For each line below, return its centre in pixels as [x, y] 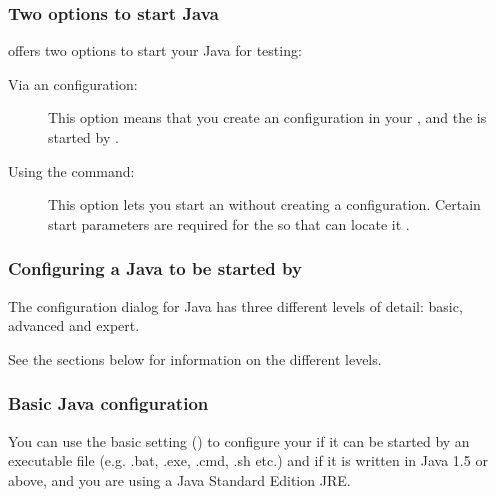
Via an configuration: [73, 83]
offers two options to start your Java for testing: [155, 50]
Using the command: [71, 170]
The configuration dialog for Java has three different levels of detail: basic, [235, 305]
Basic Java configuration [108, 403]
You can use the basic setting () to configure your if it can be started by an [239, 440]
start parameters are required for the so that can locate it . [229, 223]
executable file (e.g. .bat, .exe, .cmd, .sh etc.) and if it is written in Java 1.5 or [248, 460]
